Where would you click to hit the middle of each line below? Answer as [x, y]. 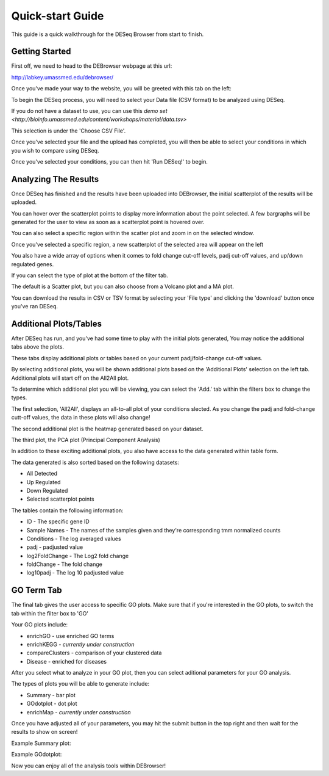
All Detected [42, 474]
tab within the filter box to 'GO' [50, 613]
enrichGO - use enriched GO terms [70, 636]
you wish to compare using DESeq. [55, 150]
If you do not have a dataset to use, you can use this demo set [89, 111]
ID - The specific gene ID [58, 521]
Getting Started [41, 52]
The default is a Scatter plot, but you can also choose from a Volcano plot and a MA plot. [122, 286]
